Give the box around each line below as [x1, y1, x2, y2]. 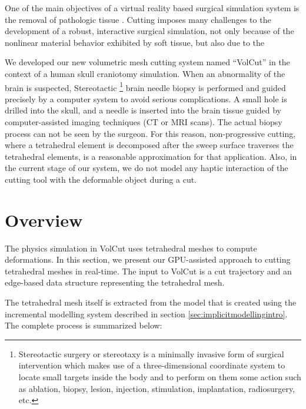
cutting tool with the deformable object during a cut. [5, 173, 197, 185]
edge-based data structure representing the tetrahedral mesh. [5, 276, 225, 289]
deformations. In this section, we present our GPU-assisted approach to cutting [5, 253, 291, 266]
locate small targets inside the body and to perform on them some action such [18, 371, 301, 383]
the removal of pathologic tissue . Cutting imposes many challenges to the [5, 13, 271, 25]
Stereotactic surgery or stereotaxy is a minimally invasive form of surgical [18, 347, 284, 360]
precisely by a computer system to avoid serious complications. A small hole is [5, 92, 287, 105]
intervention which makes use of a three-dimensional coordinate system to [18, 359, 285, 371]
